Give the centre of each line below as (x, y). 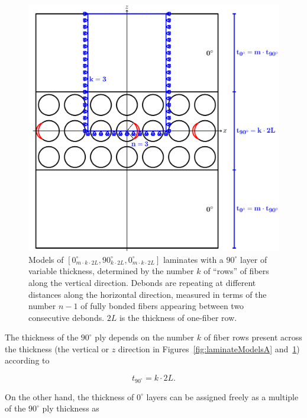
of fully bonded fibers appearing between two (162, 306)
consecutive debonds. (67, 317)
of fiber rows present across (253, 337)
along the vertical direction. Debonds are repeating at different (142, 282)
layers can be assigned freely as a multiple (222, 396)
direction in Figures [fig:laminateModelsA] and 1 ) (209, 348)
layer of (254, 259)
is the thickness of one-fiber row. (178, 317)
